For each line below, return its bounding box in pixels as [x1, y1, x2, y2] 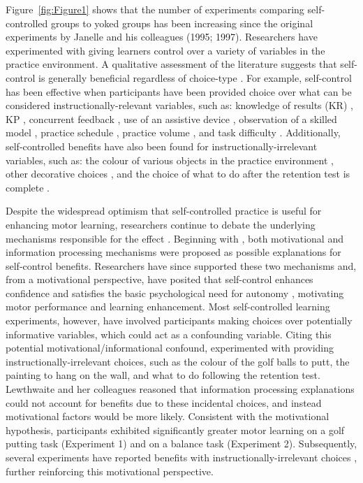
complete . [6, 180, 50, 194]
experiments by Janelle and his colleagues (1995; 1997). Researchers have [6, 29, 318, 44]
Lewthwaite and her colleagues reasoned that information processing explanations [6, 382, 355, 396]
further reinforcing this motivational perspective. [6, 463, 214, 478]
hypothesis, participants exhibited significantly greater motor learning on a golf [6, 422, 345, 437]
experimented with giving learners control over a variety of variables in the [6, 43, 325, 57]
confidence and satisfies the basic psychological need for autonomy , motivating [6, 285, 344, 300]
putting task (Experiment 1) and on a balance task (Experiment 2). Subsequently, [6, 436, 357, 451]
